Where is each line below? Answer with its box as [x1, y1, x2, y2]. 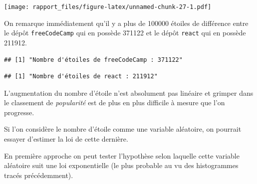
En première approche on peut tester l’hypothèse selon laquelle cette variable [4, 150, 240, 161]
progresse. [4, 107, 34, 117]
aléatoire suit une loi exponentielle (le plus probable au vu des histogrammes [4, 160, 239, 171]
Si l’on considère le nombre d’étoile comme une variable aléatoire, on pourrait [4, 124, 242, 134]
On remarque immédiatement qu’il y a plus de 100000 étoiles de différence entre [4, 17, 249, 28]
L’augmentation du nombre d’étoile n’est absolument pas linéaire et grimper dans [4, 87, 254, 98]
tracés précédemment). [4, 170, 73, 180]
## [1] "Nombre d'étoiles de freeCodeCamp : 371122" [4, 56, 183, 63]
